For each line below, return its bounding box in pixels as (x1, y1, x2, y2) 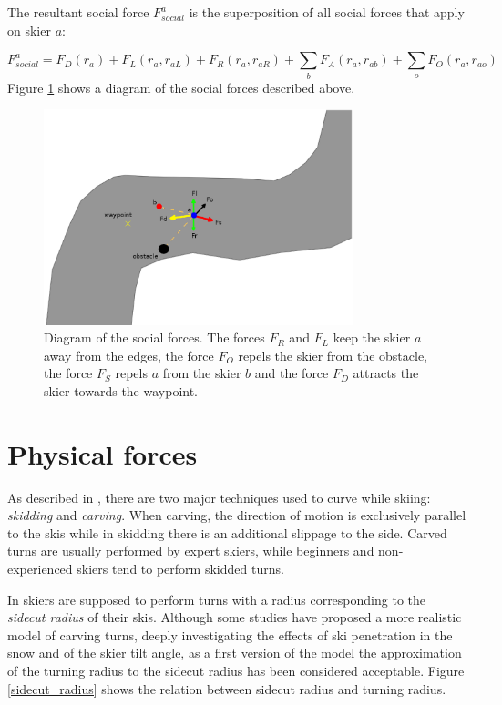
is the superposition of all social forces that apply (189, 3, 465, 21)
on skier (7, 20, 51, 39)
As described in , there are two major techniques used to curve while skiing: (7, 487, 431, 506)
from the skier (162, 363, 241, 383)
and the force (254, 363, 329, 383)
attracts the (353, 363, 419, 383)
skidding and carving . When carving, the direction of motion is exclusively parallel (7, 506, 466, 525)
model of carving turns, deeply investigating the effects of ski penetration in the (7, 625, 453, 644)
